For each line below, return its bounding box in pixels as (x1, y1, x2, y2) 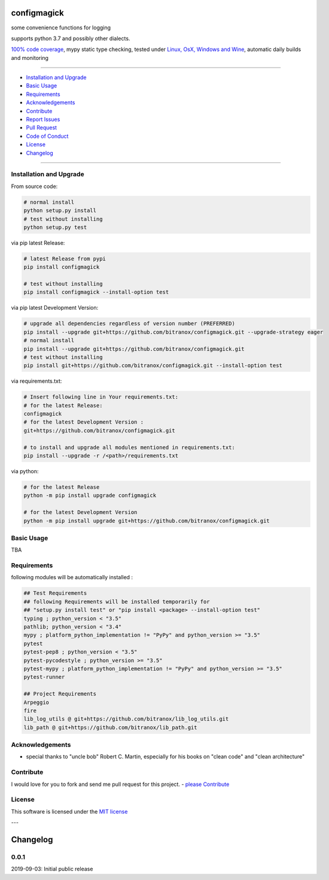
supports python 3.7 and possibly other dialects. (11, 35, 130, 42)
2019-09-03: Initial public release (11, 866, 93, 873)
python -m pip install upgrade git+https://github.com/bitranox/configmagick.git (23, 517, 270, 524)
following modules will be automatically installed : (11, 574, 133, 581)
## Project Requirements (23, 691, 97, 697)
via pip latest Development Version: (11, 304, 99, 312)
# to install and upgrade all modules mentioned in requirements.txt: (23, 444, 236, 450)
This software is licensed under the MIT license (11, 808, 128, 815)
